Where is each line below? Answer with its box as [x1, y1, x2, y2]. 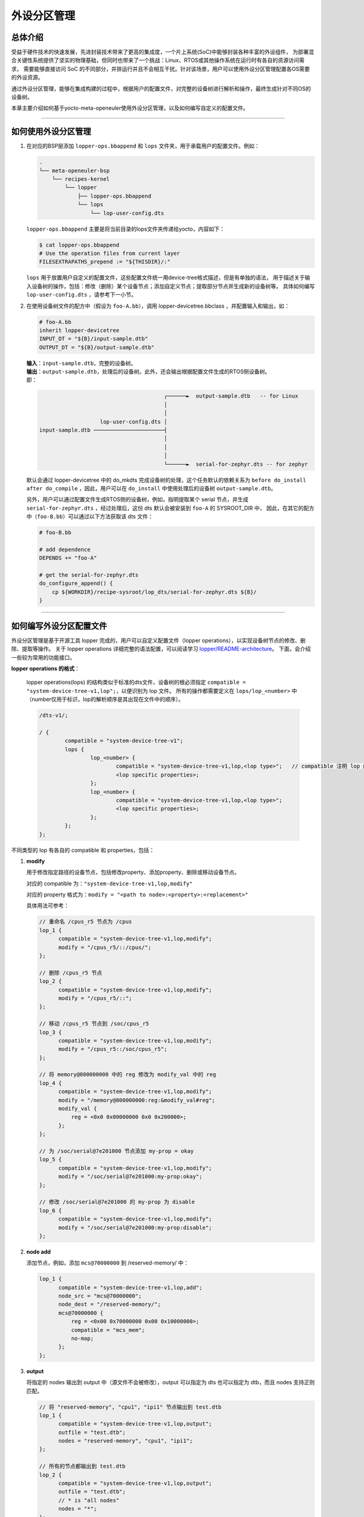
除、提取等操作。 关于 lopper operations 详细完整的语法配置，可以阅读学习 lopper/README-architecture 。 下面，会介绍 [11, 645, 311, 652]
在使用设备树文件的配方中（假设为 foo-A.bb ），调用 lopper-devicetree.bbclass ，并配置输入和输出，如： [26, 302, 290, 309]
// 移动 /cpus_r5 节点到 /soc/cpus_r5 [39, 1020, 149, 1027]
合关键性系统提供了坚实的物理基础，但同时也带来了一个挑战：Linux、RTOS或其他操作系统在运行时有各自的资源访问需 [11, 56, 305, 64]
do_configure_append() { [39, 580, 113, 587]
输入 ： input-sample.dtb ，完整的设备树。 [26, 359, 136, 367]
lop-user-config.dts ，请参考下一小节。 [26, 291, 137, 299]
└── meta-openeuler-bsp [39, 167, 110, 174]
